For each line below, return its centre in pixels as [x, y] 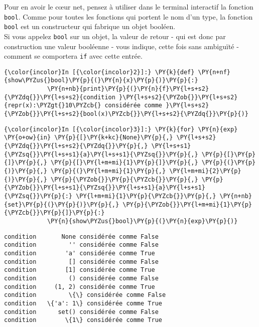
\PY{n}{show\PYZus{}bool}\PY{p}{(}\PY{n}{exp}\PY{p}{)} [142, 221]
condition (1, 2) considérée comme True [80, 287]
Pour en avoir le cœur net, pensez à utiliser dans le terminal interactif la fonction [129, 7]
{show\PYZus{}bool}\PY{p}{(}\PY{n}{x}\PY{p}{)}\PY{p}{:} [101, 80]
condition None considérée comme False [81, 236]
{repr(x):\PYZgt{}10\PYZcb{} [53, 106]
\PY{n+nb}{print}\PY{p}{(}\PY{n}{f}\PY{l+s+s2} [128, 89]
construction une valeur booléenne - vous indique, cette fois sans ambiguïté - [121, 46]
